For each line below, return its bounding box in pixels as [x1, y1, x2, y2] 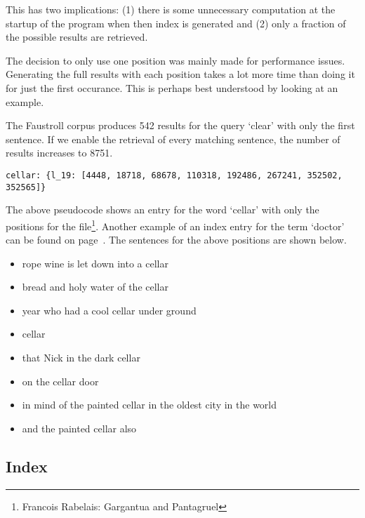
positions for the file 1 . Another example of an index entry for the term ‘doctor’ [6, 216, 345, 233]
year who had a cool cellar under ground [22, 303, 197, 317]
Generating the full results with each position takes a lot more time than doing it [6, 67, 355, 81]
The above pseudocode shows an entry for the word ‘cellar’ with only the [6, 202, 319, 217]
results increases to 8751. [6, 145, 113, 160]
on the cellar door [22, 373, 99, 388]
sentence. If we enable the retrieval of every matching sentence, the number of [6, 131, 340, 146]
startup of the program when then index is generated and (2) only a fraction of [6, 15, 346, 30]
